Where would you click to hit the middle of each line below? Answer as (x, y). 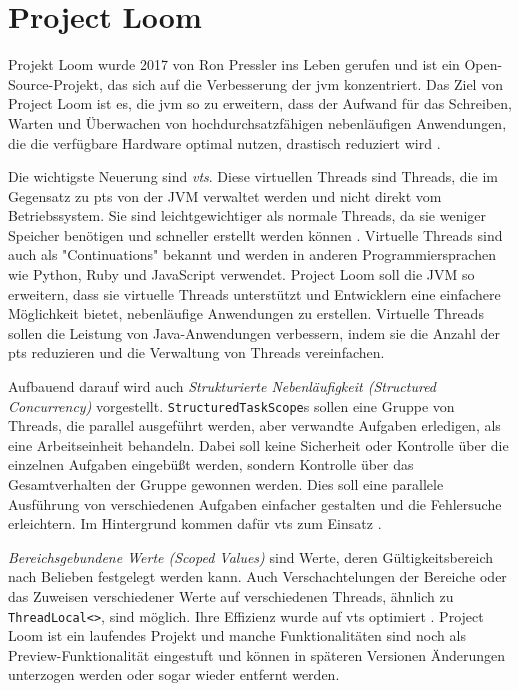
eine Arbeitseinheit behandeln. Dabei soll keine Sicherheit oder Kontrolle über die (258, 444)
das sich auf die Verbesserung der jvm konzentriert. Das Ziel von (305, 83)
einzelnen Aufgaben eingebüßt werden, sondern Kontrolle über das (211, 464)
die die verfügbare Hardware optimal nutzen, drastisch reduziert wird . (224, 142)
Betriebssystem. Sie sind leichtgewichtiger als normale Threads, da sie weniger (247, 215)
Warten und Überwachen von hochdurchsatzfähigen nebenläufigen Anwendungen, (257, 122)
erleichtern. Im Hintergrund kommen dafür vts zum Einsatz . (195, 523)
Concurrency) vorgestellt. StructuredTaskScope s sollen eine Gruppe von (231, 405)
